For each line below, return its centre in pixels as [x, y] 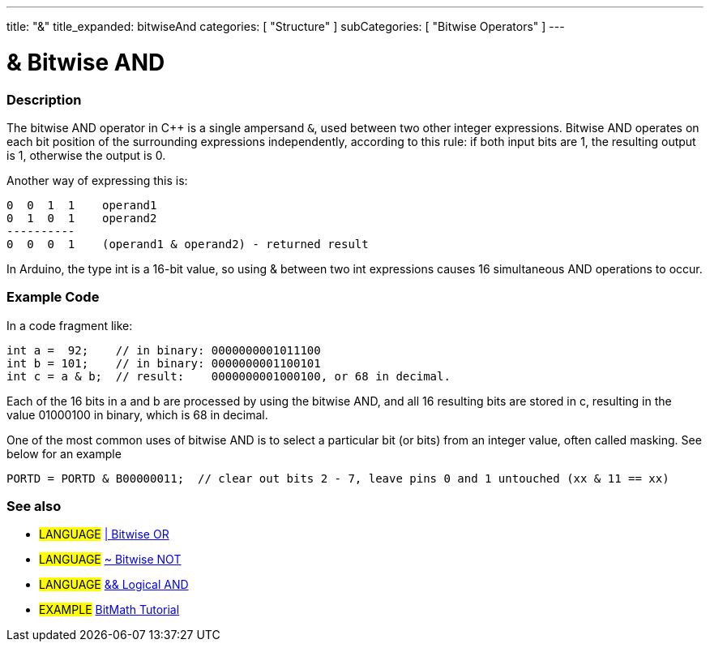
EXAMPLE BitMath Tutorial [109, 610]
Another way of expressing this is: [97, 180]
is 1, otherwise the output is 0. [86, 155]
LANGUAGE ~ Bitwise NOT [110, 560]
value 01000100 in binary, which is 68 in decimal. [137, 414]
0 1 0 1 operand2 [82, 218]
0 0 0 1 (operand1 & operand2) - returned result [188, 244]
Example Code [53, 297]
